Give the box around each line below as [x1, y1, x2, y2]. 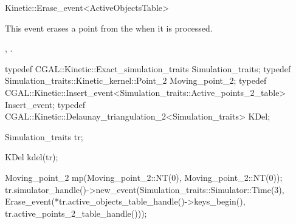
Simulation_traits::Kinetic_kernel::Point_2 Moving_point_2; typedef [5, 74, 267, 87]
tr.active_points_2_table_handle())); [5, 206, 147, 219]
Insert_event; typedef [5, 98, 85, 110]
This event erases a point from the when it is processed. [5, 21, 213, 34]
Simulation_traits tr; [5, 130, 83, 143]
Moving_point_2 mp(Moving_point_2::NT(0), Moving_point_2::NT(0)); [5, 171, 283, 183]
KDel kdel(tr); [5, 151, 58, 163]
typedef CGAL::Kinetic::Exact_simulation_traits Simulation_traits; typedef [5, 62, 291, 75]
